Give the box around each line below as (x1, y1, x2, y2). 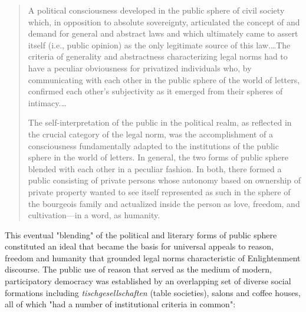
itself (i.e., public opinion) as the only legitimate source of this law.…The (28, 38, 291, 51)
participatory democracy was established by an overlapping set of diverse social (5, 275, 291, 287)
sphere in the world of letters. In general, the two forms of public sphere (28, 151, 288, 163)
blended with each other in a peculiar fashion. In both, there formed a (28, 162, 282, 175)
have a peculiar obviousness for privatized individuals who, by (28, 61, 252, 74)
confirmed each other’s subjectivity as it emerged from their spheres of (28, 85, 283, 97)
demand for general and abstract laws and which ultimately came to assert (28, 27, 298, 40)
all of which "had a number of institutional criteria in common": (5, 298, 236, 310)
